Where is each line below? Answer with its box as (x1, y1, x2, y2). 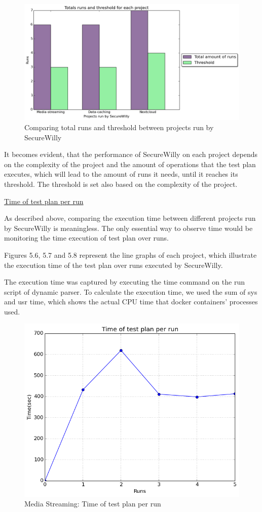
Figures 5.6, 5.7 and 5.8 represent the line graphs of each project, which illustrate (4, 249, 257, 260)
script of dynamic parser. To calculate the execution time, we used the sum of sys (4, 286, 257, 297)
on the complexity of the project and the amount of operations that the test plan (4, 159, 256, 169)
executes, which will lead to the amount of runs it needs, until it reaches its (4, 169, 238, 179)
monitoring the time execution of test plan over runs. (4, 232, 169, 243)
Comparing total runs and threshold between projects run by (24, 122, 214, 132)
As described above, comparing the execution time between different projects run (4, 213, 256, 223)
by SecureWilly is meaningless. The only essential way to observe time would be (4, 222, 253, 233)
